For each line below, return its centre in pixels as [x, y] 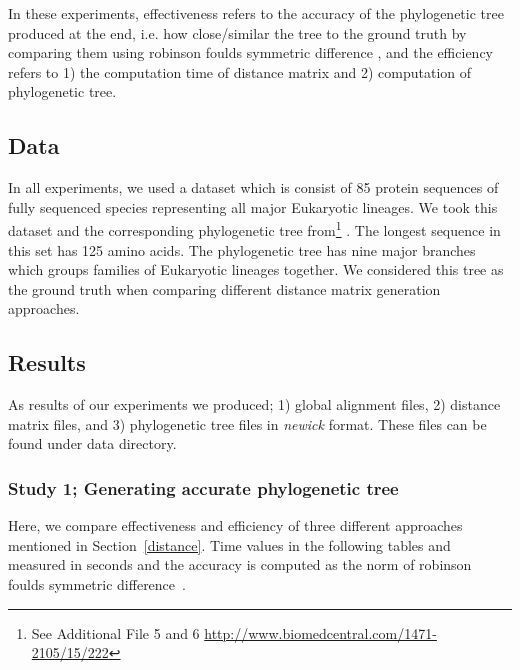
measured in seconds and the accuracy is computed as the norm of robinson [240, 564]
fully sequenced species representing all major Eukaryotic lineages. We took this [253, 206]
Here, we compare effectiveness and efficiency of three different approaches [235, 525]
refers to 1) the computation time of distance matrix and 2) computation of [240, 71]
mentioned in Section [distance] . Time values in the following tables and [229, 544]
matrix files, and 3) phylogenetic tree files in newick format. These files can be [247, 423]
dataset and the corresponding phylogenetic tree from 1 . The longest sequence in [254, 229]
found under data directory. [92, 443]
